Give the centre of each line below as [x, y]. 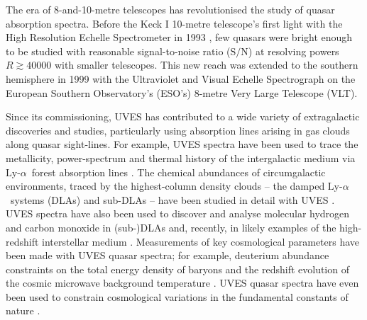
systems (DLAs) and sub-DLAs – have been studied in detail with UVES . [172, 199]
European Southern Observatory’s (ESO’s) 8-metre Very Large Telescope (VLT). [182, 92]
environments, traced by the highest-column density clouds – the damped [165, 186]
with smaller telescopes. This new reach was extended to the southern [206, 65]
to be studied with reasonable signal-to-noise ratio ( [118, 51]
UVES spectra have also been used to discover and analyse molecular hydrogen [178, 213]
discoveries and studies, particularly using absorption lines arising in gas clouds [178, 130]
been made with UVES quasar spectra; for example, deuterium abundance [168, 255]
